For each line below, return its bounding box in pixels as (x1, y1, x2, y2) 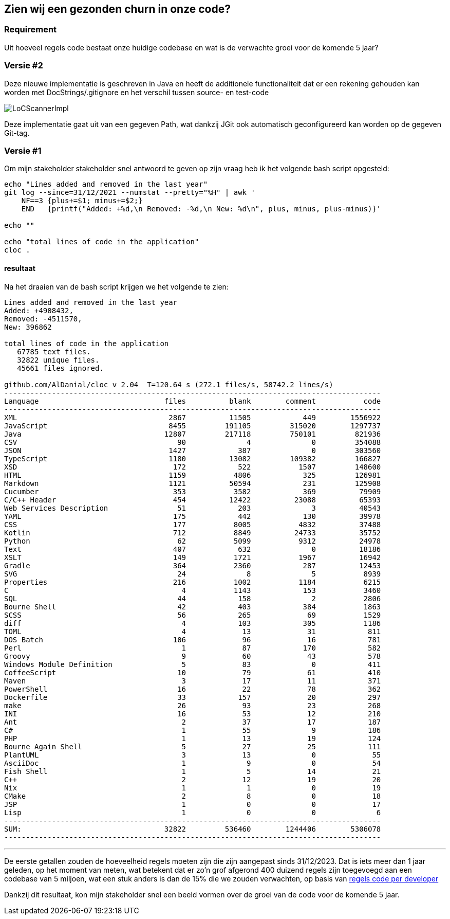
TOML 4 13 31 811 (4, 627, 381, 636)
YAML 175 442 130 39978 (4, 512, 381, 520)
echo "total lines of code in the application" (4, 238, 199, 246)
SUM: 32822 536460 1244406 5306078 (4, 824, 381, 833)
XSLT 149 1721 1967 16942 (4, 553, 381, 562)
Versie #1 (4, 145, 42, 156)
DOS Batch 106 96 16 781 (4, 635, 381, 644)
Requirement (4, 24, 57, 35)
